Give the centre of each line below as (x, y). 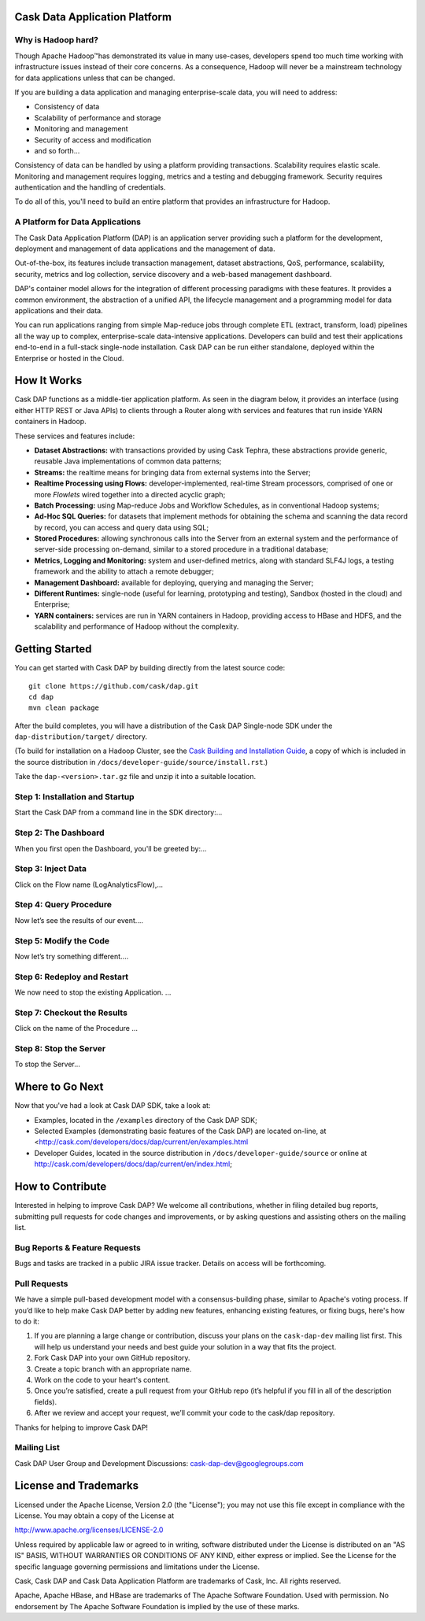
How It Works (48, 380)
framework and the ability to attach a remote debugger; (124, 571)
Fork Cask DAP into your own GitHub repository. (112, 1358)
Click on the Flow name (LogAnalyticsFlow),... (89, 884)
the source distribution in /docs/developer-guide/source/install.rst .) (141, 762)
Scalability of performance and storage (98, 117)
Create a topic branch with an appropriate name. (113, 1368)
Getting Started (53, 649)
